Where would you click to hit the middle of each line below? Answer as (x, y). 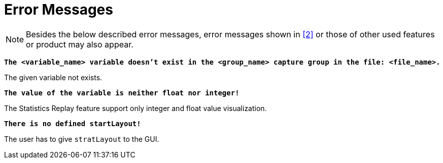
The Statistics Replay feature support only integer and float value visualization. (135, 108)
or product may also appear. (80, 44)
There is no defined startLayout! (73, 123)
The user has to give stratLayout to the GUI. (82, 139)
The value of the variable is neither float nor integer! (122, 93)
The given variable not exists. (53, 77)
